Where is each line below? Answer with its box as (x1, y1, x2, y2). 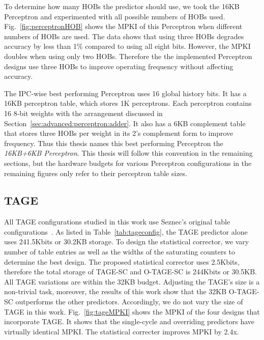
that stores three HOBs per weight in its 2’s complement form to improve (4, 128, 233, 138)
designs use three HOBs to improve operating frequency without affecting (4, 61, 233, 71)
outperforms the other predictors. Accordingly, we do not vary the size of (15, 296, 243, 307)
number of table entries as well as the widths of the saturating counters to (4, 246, 236, 257)
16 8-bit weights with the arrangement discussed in (4, 107, 163, 118)
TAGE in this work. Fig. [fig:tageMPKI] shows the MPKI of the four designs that (4, 306, 260, 317)
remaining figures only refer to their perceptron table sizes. (4, 167, 188, 178)
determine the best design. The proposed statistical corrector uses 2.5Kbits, (4, 256, 240, 267)
